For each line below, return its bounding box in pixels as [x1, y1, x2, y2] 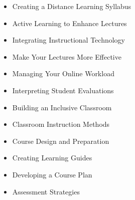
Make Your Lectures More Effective [12, 51, 121, 62]
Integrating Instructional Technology [12, 35, 125, 45]
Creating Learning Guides [12, 152, 92, 163]
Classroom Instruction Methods [12, 119, 110, 129]
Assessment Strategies [12, 186, 80, 196]
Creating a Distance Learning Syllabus [12, 1, 131, 11]
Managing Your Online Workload [12, 68, 114, 79]
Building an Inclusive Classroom [12, 102, 112, 112]
